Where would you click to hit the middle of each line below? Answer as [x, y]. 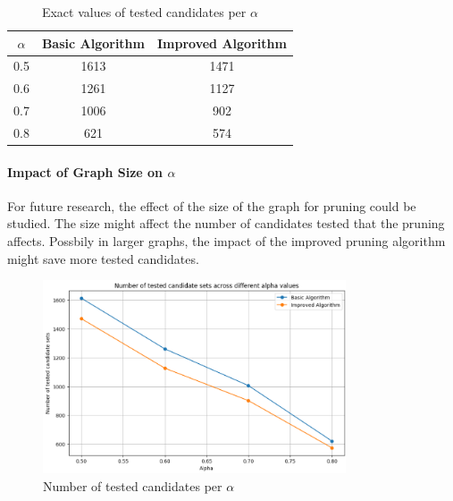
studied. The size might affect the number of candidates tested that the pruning [226, 223]
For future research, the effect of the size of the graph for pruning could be [212, 205]
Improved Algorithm [222, 42]
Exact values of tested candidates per [144, 12]
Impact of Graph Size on [85, 171]
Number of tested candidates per [133, 485]
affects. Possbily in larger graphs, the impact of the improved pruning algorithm [226, 241]
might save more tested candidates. [103, 258]
